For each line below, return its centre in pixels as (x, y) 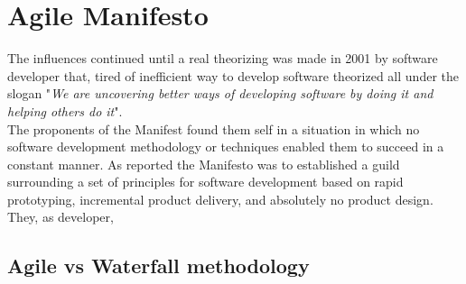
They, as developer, (61, 217)
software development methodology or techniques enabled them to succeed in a (226, 147)
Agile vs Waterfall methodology (158, 266)
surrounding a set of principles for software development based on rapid (205, 182)
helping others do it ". (65, 110)
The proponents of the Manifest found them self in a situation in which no (214, 128)
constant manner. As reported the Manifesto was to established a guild (204, 164)
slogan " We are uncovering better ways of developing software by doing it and (220, 93)
